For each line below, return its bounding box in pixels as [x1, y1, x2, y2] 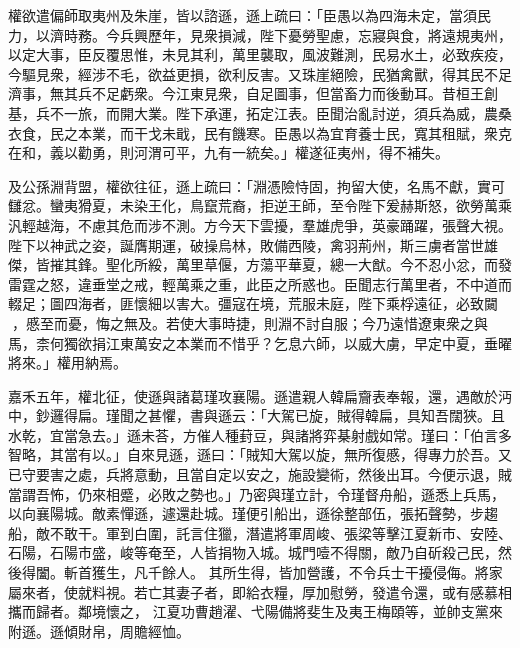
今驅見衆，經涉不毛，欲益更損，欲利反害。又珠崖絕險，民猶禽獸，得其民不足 [8, 63, 512, 84]
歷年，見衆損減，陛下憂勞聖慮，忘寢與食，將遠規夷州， [147, 24, 512, 45]
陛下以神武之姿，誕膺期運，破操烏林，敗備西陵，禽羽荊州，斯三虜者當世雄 [8, 234, 498, 255]
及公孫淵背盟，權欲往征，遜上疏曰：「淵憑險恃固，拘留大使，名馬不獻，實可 [8, 175, 505, 196]
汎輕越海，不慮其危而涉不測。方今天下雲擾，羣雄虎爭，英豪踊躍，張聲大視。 [8, 214, 512, 235]
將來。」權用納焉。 [8, 352, 127, 373]
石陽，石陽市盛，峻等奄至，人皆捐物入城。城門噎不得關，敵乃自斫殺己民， [8, 542, 498, 563]
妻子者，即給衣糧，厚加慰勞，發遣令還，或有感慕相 [175, 581, 512, 602]
